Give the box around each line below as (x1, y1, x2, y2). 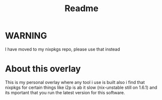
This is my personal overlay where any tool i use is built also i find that (5, 79, 145, 85)
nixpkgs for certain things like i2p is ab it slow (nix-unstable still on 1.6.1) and (5, 84, 158, 90)
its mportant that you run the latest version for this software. (5, 89, 125, 95)
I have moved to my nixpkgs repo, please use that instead (5, 46, 120, 52)
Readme (65, 3, 98, 14)
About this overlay (5, 64, 81, 74)
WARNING (5, 30, 47, 41)
